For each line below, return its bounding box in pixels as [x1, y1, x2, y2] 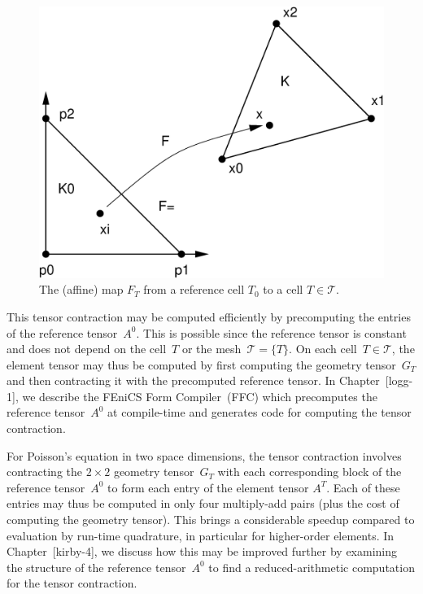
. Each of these [326, 478, 400, 496]
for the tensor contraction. [7, 574, 137, 592]
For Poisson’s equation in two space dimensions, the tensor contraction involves [7, 447, 402, 464]
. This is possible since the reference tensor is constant [136, 324, 407, 341]
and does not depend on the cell [7, 340, 167, 357]
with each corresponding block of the [217, 463, 402, 480]
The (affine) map [39, 281, 124, 298]
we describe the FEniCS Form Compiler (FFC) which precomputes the [22, 387, 377, 404]
